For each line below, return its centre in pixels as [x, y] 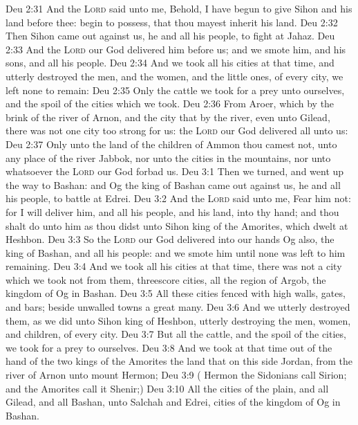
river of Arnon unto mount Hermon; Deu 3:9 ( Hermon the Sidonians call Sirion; [176, 375]
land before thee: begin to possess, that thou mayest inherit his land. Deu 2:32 [172, 22]
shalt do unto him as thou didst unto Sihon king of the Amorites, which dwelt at [177, 225]
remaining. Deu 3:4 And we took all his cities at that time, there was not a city [174, 266]
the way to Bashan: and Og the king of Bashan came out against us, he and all [173, 184]
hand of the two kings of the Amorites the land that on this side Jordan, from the [179, 361]
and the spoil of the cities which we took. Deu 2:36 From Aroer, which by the [170, 103]
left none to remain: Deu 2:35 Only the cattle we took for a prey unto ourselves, [175, 90]
